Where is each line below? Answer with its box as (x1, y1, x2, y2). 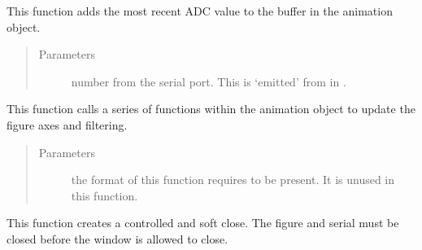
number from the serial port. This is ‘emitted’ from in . (71, 72, 346, 90)
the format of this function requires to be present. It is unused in (71, 171, 395, 188)
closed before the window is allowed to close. (7, 230, 228, 247)
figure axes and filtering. (7, 116, 128, 133)
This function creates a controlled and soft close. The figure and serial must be (7, 214, 399, 231)
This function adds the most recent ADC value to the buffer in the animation (7, 2, 393, 19)
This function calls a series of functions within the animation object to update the (7, 100, 415, 117)
